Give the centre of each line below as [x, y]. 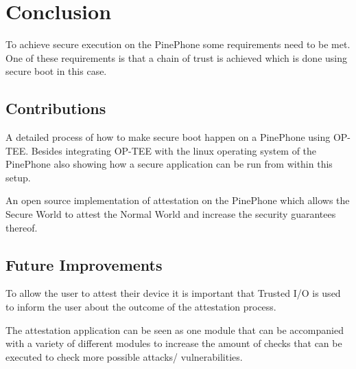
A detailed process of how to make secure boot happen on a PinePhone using [168, 137]
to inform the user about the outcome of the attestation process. [141, 307]
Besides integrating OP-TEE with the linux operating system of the [174, 150]
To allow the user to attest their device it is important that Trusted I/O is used [173, 293]
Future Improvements [84, 264]
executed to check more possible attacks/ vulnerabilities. [124, 356]
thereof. [22, 227]
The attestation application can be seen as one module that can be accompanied [175, 329]
